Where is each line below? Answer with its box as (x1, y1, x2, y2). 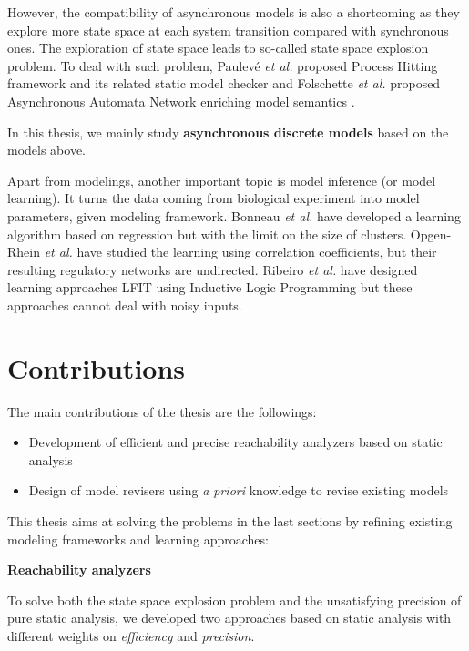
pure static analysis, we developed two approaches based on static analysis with (7, 608, 452, 627)
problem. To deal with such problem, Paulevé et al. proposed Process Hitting (7, 56, 438, 75)
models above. (7, 140, 87, 159)
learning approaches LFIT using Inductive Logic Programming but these (7, 278, 413, 297)
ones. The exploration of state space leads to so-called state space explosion (7, 38, 429, 57)
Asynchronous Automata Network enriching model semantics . (7, 91, 355, 110)
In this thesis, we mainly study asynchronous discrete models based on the (7, 122, 449, 141)
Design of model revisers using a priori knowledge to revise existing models (28, 481, 449, 500)
